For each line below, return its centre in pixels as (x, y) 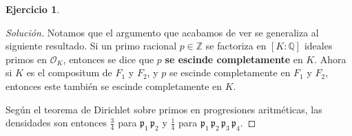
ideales (318, 46)
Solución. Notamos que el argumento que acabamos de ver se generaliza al (162, 32)
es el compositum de (69, 72)
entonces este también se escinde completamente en (114, 86)
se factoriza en (236, 46)
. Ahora (330, 59)
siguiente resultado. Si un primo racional (91, 46)
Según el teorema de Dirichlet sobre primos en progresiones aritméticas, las (164, 109)
